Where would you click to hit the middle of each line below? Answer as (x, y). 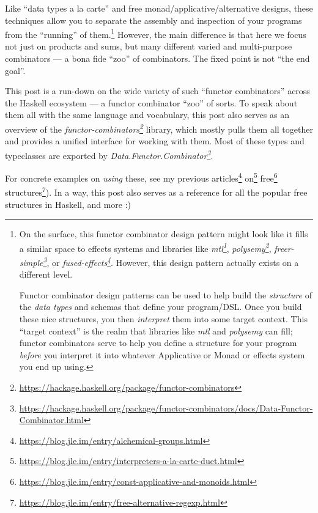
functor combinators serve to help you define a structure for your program (158, 343)
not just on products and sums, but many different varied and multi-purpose (149, 46)
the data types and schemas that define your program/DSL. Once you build (161, 307)
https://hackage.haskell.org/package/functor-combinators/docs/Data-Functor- (166, 408)
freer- (284, 248)
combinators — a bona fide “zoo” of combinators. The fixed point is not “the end (157, 58)
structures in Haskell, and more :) (68, 204)
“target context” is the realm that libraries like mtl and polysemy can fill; (156, 330)
